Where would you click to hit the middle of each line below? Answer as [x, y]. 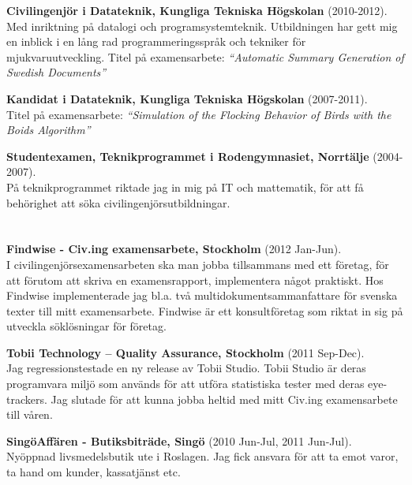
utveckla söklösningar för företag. [86, 326]
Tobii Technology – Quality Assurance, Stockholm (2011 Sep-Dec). [185, 352]
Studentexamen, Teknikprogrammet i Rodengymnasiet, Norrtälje [188, 156]
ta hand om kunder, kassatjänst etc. [94, 472]
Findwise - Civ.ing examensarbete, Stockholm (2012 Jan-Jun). [174, 249]
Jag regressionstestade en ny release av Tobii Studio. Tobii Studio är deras [186, 368]
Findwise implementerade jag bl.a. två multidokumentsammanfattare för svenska [202, 295]
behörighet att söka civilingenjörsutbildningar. [118, 202]
